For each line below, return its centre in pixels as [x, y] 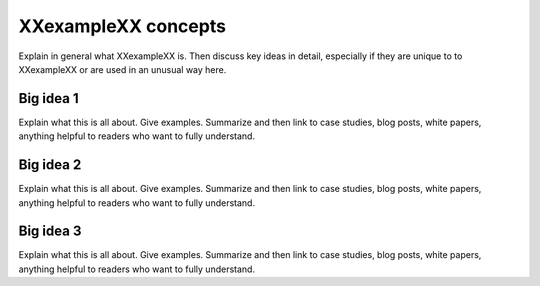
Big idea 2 [50, 165]
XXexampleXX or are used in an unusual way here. [122, 69]
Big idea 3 [50, 231]
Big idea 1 [48, 98]
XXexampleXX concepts [122, 26]
